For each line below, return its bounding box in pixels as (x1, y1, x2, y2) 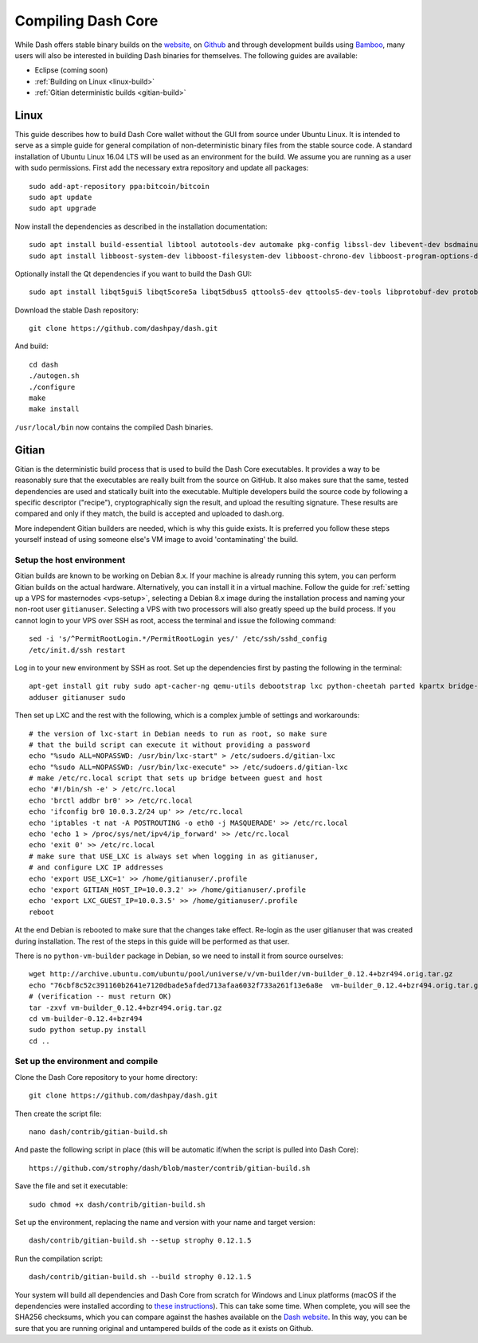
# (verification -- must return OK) (29, 992, 172, 1001)
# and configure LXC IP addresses (29, 863, 163, 872)
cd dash (29, 359, 59, 369)
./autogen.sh (29, 371, 80, 380)
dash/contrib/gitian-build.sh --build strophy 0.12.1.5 (29, 1272, 252, 1282)
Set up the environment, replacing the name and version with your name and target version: (14, 1217, 316, 1227)
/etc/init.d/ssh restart (29, 646, 126, 654)
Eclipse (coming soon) (34, 65, 108, 75)
